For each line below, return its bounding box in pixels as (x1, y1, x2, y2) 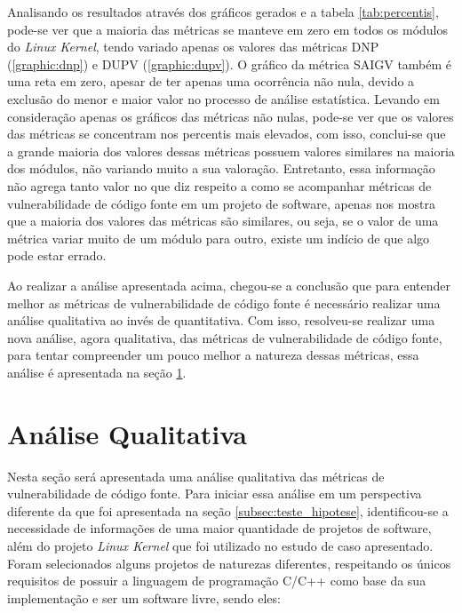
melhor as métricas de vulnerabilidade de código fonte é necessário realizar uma (7, 293, 441, 312)
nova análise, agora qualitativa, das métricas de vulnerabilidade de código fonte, (7, 328, 442, 346)
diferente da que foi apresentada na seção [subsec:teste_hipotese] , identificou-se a (7, 501, 449, 520)
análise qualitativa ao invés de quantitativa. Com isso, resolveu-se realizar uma (7, 311, 435, 330)
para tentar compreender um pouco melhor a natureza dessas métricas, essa (7, 346, 419, 364)
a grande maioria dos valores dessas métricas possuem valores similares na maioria (7, 141, 455, 160)
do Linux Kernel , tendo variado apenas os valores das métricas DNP (7, 37, 379, 56)
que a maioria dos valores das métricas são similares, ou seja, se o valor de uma (7, 211, 439, 230)
